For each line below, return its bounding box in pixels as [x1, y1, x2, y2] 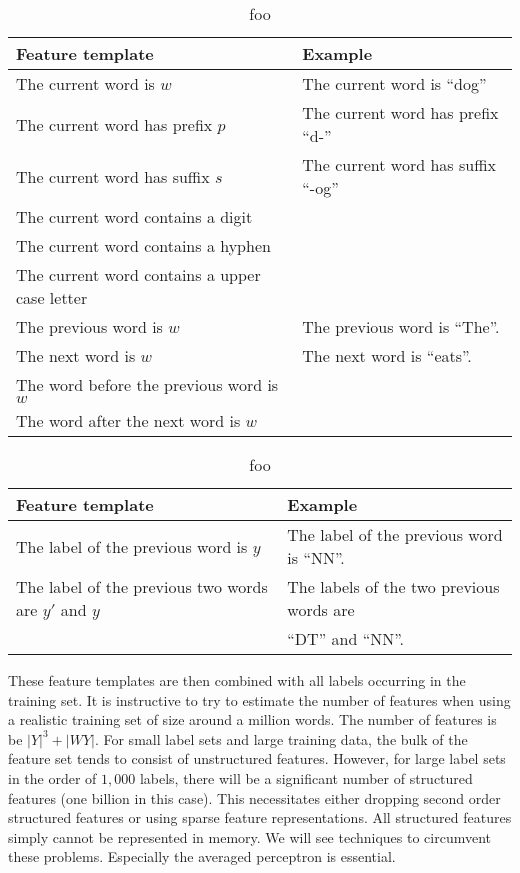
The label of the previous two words [16, 575, 268, 598]
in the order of [8, 767, 97, 788]
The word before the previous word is [16, 373, 279, 396]
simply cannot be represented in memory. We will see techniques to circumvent [8, 826, 492, 847]
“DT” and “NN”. [287, 627, 404, 650]
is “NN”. [287, 546, 345, 569]
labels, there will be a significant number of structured [139, 767, 473, 788]
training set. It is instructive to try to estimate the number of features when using [8, 689, 511, 710]
